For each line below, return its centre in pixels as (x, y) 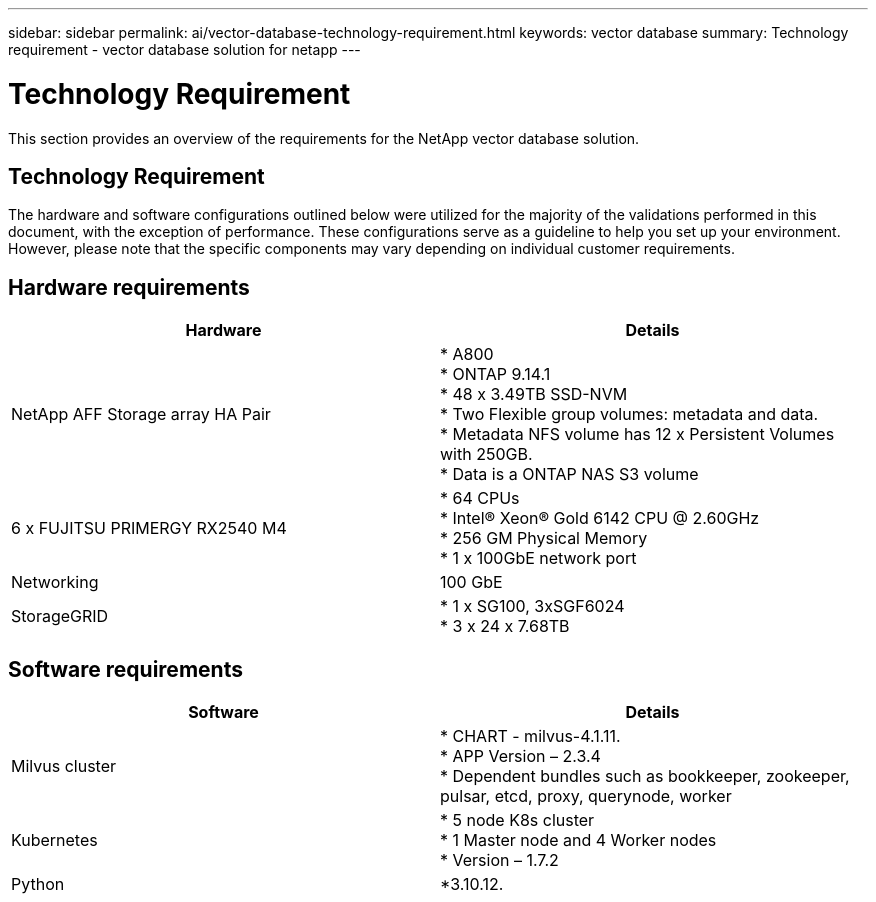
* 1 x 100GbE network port (538, 558)
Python (38, 884)
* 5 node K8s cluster (517, 820)
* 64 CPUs (480, 498)
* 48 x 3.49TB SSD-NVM (534, 394)
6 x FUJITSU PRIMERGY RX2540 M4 (149, 528)
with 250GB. (486, 454)
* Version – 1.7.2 (499, 860)
